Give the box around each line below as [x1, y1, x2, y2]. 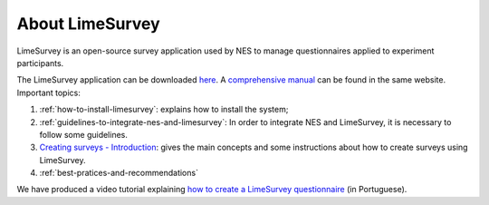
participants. [16, 57, 64, 68]
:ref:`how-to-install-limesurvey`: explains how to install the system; [39, 104, 289, 115]
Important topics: [16, 87, 81, 98]
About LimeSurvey [16, 14, 160, 34]
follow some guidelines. [39, 129, 129, 140]
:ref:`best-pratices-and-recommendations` [39, 168, 199, 179]
